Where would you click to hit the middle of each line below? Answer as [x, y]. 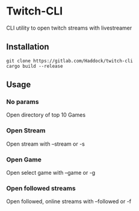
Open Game [24, 160]
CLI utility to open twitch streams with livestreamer [69, 28]
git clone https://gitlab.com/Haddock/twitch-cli [70, 61]
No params [23, 102]
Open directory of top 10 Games [46, 115]
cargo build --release [35, 66]
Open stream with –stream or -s [46, 144]
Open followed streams [41, 188]
